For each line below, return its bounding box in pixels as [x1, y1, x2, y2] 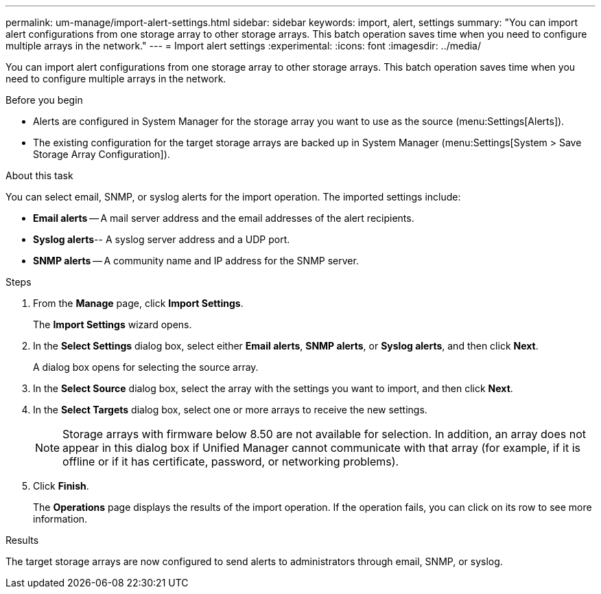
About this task [5, 170, 73, 181]
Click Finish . [33, 480, 89, 492]
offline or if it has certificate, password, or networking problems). [62, 455, 399, 468]
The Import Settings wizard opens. [33, 319, 192, 330]
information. [33, 513, 88, 525]
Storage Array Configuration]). [33, 148, 170, 160]
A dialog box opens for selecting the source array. [33, 361, 259, 373]
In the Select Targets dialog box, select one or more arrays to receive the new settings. [33, 404, 427, 415]
